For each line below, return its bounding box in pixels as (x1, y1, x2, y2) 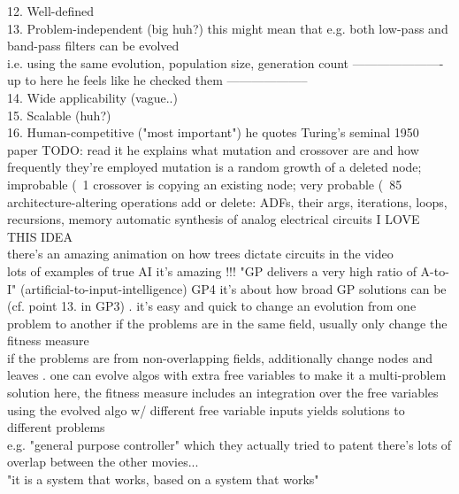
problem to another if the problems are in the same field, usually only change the (7, 313, 448, 332)
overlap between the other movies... (7, 452, 199, 471)
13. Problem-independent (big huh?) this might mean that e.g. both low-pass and (7, 19, 448, 37)
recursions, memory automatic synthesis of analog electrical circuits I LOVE (7, 210, 420, 228)
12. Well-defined (7, 2, 95, 19)
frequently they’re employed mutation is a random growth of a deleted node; (7, 158, 422, 176)
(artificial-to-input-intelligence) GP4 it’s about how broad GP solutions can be (19, 279, 447, 297)
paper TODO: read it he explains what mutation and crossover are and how (7, 140, 419, 158)
